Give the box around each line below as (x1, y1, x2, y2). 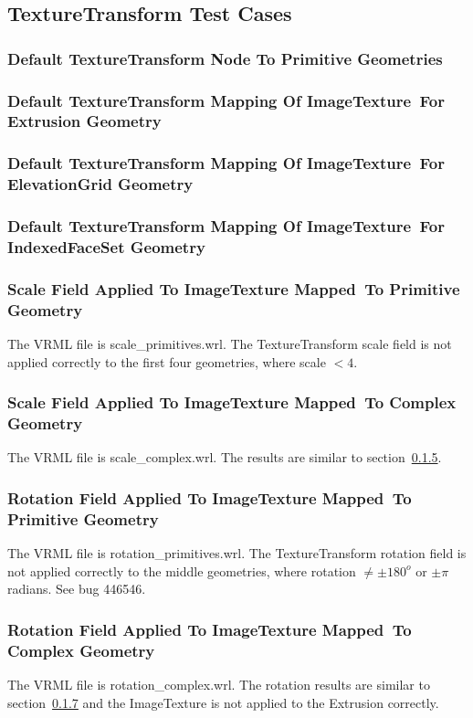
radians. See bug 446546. (7, 579, 146, 598)
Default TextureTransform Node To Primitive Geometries (7, 47, 443, 69)
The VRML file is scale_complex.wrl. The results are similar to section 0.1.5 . (7, 448, 442, 467)
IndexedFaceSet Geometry (7, 236, 205, 258)
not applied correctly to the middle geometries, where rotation (7, 561, 356, 580)
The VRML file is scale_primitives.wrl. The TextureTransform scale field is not (7, 334, 452, 354)
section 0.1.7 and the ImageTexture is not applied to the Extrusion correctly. (7, 692, 439, 712)
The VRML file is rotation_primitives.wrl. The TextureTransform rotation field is (7, 544, 467, 563)
